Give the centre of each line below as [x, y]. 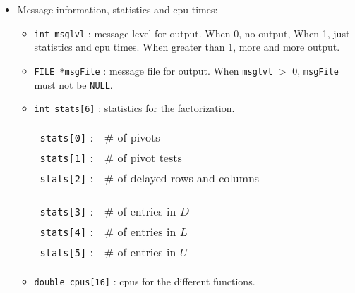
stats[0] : [66, 137]
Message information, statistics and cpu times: [118, 9]
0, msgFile [315, 70]
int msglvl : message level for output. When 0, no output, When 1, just [192, 33]
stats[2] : [66, 177]
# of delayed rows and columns [182, 177]
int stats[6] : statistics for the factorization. [134, 108]
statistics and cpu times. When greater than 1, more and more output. [187, 47]
